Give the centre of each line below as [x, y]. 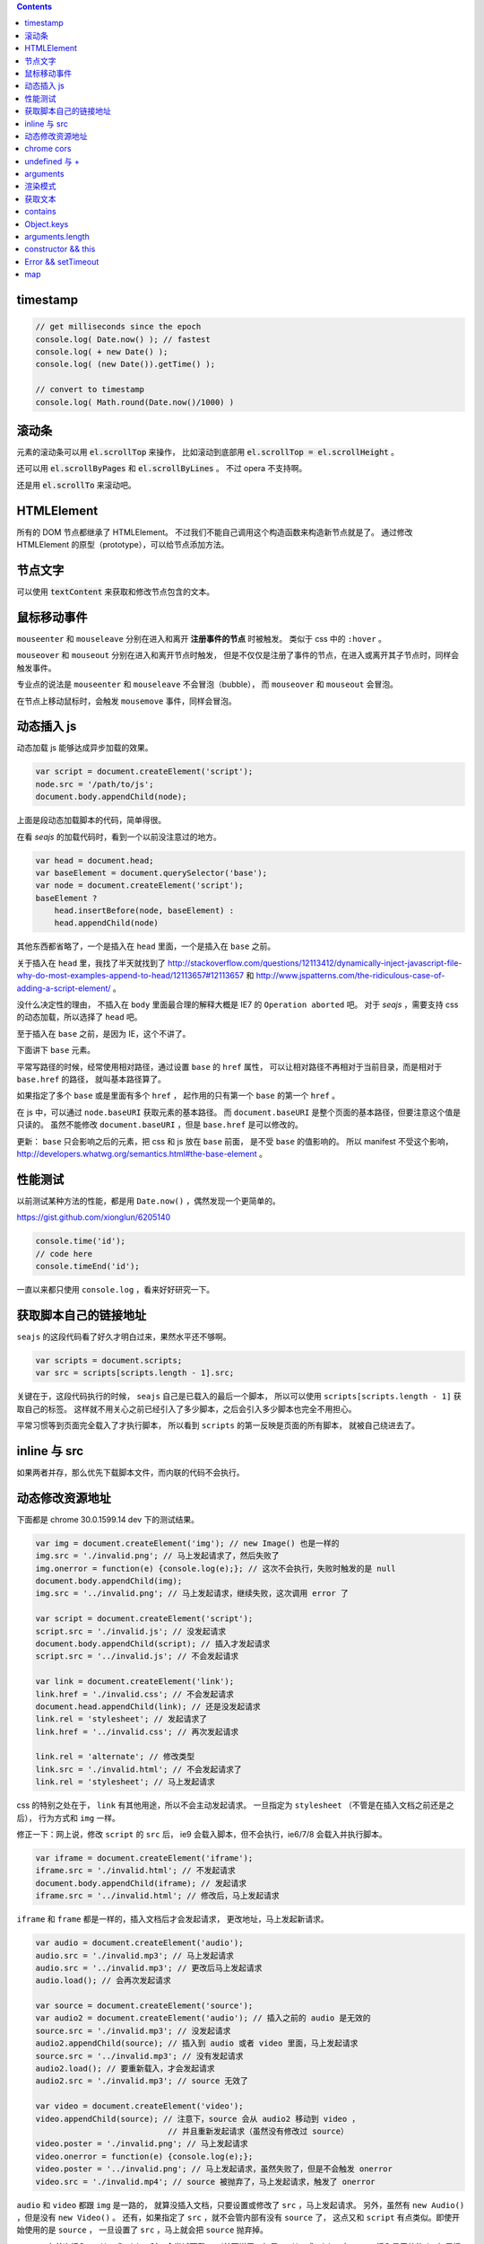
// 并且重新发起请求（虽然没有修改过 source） [258, 2131]
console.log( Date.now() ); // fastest [123, 339]
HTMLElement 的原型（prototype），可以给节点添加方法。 [123, 545]
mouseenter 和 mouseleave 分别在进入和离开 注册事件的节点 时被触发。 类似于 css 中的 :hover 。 [202, 638]
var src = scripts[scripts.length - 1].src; [135, 1373]
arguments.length [57, 237]
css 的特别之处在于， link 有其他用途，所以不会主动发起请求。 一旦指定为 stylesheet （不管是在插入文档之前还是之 [235, 1805]
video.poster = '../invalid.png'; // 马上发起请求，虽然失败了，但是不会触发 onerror [214, 2169]
